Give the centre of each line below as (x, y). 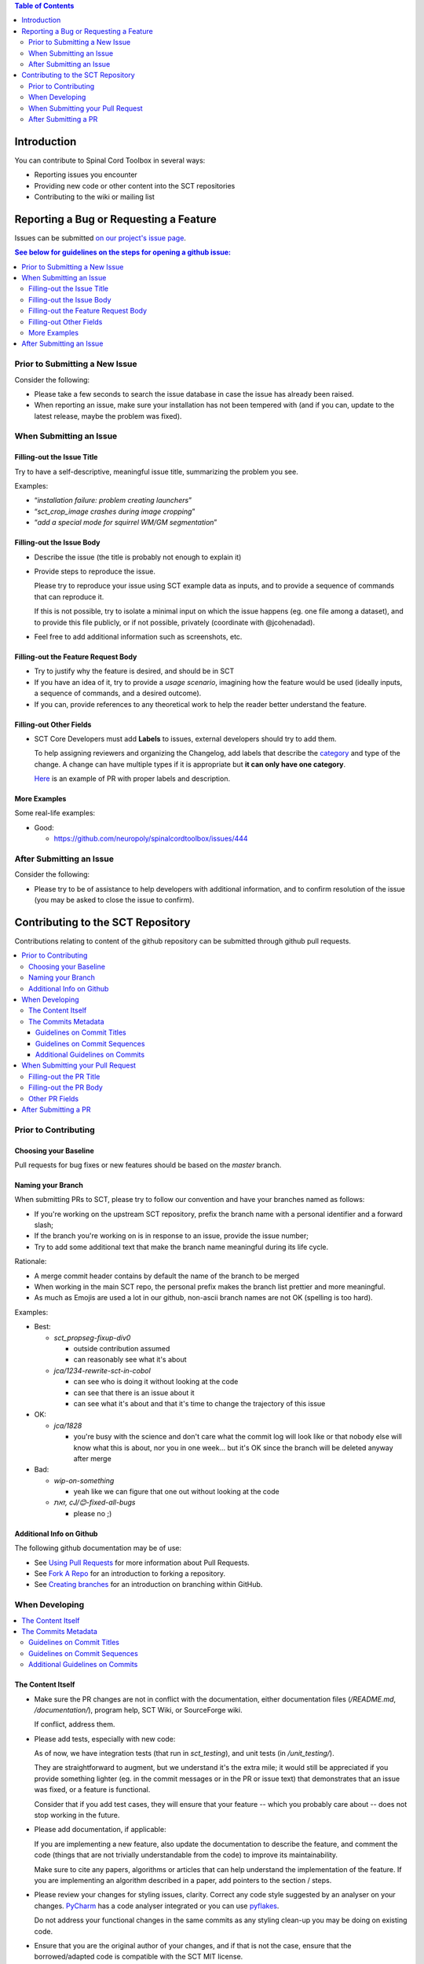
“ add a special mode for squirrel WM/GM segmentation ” (126, 522)
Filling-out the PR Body (66, 1087)
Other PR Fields (53, 1098)
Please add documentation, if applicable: (100, 1830)
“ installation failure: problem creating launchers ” (113, 500)
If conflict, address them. (75, 1724)
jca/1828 (68, 1425)
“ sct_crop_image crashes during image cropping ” (115, 511)
